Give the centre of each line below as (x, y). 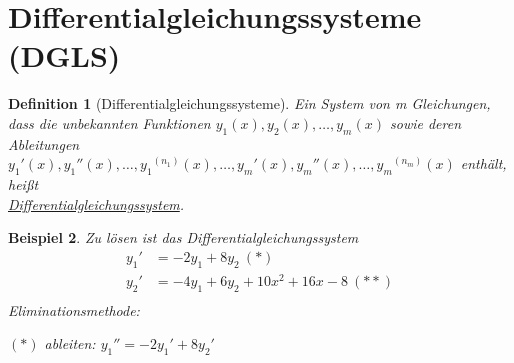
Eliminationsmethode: (74, 309)
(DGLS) (64, 55)
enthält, (483, 163)
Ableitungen (44, 143)
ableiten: (70, 343)
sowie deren (425, 122)
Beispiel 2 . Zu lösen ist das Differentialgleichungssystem (183, 237)
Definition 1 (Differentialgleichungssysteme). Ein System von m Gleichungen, (249, 103)
